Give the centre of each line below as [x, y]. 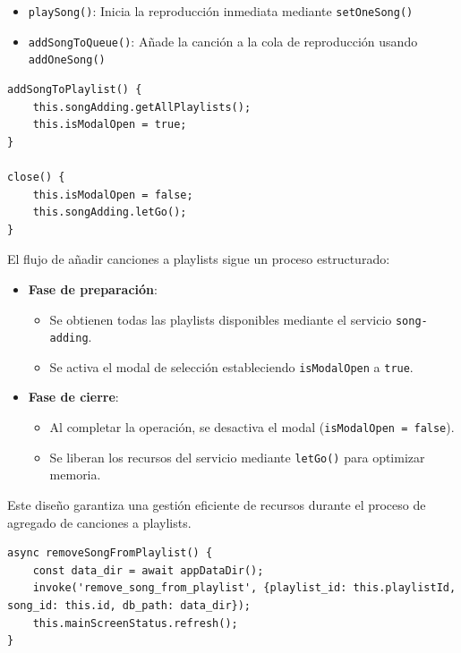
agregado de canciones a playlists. [99, 522]
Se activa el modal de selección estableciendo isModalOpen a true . [231, 366]
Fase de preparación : [93, 288]
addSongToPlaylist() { [75, 89]
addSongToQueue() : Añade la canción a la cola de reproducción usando [223, 41]
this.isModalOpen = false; [113, 195]
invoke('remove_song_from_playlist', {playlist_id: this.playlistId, [244, 588]
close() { [36, 177]
